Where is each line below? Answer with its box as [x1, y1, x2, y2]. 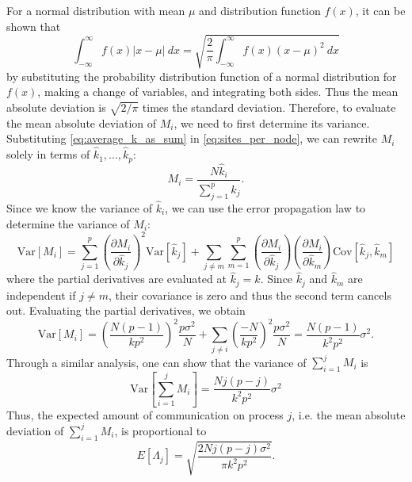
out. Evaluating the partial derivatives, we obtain [6, 302, 246, 319]
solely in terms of [6, 146, 90, 163]
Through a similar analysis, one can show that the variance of [6, 354, 307, 370]
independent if [6, 286, 76, 303]
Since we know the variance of [6, 199, 152, 216]
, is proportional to [114, 422, 207, 438]
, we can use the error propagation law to [165, 199, 366, 216]
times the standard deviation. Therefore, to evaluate [142, 98, 396, 115]
